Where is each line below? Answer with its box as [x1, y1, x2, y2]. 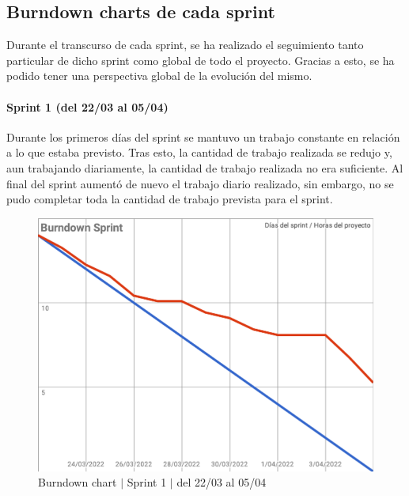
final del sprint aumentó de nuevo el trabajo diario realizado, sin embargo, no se [6, 175, 394, 191]
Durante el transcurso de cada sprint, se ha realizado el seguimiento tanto [6, 36, 364, 53]
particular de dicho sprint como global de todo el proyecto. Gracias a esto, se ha [6, 51, 395, 68]
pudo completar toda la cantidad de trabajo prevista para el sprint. [6, 191, 333, 207]
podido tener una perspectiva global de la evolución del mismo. [6, 67, 312, 84]
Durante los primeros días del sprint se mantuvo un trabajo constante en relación [6, 128, 400, 145]
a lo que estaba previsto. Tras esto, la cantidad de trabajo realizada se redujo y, [6, 144, 392, 161]
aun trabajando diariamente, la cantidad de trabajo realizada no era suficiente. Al [6, 159, 403, 176]
